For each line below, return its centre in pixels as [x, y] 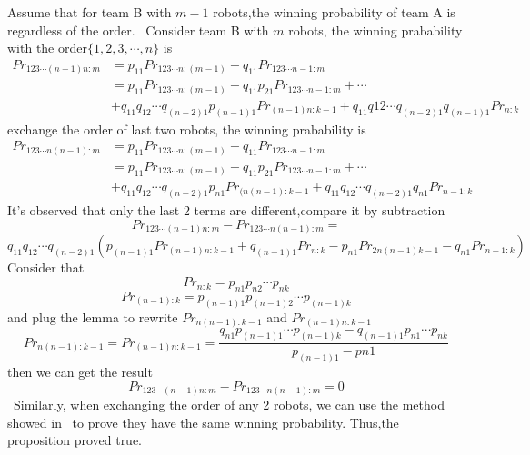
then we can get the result [80, 371]
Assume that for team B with [90, 12]
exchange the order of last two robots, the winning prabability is [187, 129]
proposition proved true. [75, 440]
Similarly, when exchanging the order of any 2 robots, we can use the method [229, 405]
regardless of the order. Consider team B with [138, 30]
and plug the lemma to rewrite [93, 317]
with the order [47, 48]
